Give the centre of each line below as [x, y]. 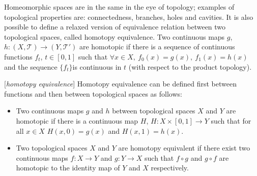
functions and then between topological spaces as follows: [93, 93]
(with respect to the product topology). [190, 66]
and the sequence [31, 66]
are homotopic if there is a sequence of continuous [157, 47]
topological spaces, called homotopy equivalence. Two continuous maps [115, 36]
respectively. [170, 168]
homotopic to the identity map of [68, 168]
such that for [231, 120]
